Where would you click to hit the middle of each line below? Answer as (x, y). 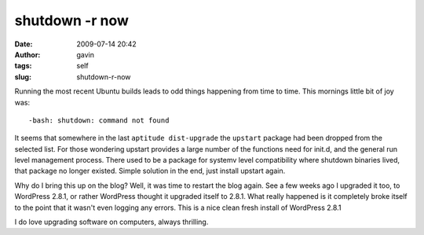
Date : (24, 44)
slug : (23, 77)
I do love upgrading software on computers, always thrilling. (111, 222)
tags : (23, 66)
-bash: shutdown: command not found (99, 120)
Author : (27, 54)
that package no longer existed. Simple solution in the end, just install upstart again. (150, 171)
